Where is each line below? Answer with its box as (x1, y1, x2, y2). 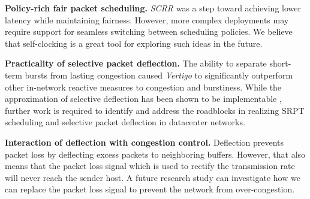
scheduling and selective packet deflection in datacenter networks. (5, 116, 245, 128)
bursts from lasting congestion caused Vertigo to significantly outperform (25, 68, 293, 81)
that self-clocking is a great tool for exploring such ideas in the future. (5, 37, 263, 49)
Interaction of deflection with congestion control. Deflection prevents (5, 135, 284, 148)
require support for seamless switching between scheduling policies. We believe (5, 25, 293, 38)
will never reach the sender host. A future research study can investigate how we (5, 171, 300, 183)
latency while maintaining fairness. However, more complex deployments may (5, 13, 289, 26)
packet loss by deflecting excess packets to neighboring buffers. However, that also (5, 147, 306, 160)
